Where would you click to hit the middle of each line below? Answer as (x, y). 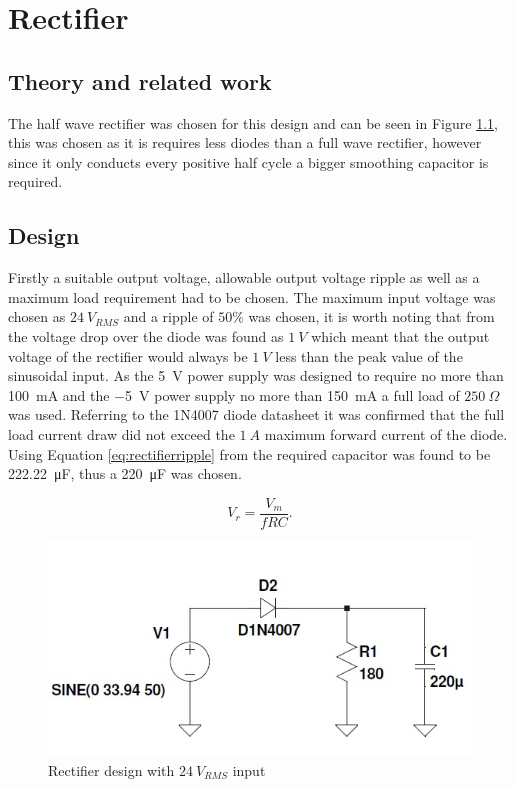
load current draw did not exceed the (121, 433)
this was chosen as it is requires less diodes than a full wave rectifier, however (245, 142)
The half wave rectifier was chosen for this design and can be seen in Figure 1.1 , (253, 122)
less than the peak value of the (369, 355)
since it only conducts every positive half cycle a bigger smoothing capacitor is (248, 161)
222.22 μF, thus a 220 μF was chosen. (125, 473)
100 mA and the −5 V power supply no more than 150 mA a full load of (234, 394)
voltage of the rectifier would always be (128, 355)
